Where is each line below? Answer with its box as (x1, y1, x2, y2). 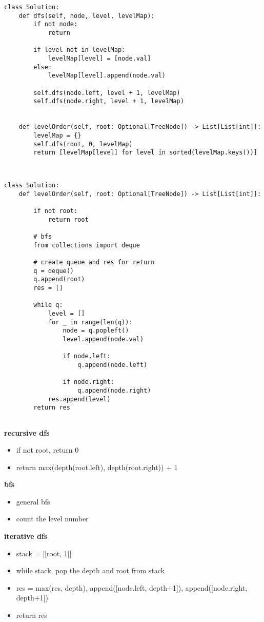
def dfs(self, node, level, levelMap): (18, 12, 155, 20)
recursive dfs (4, 427, 50, 438)
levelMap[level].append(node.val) (48, 72, 166, 80)
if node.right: (63, 378, 114, 386)
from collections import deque (33, 241, 140, 249)
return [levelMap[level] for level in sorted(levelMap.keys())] (33, 149, 257, 157)
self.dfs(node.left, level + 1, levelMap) (33, 89, 180, 96)
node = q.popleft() (63, 327, 129, 335)
